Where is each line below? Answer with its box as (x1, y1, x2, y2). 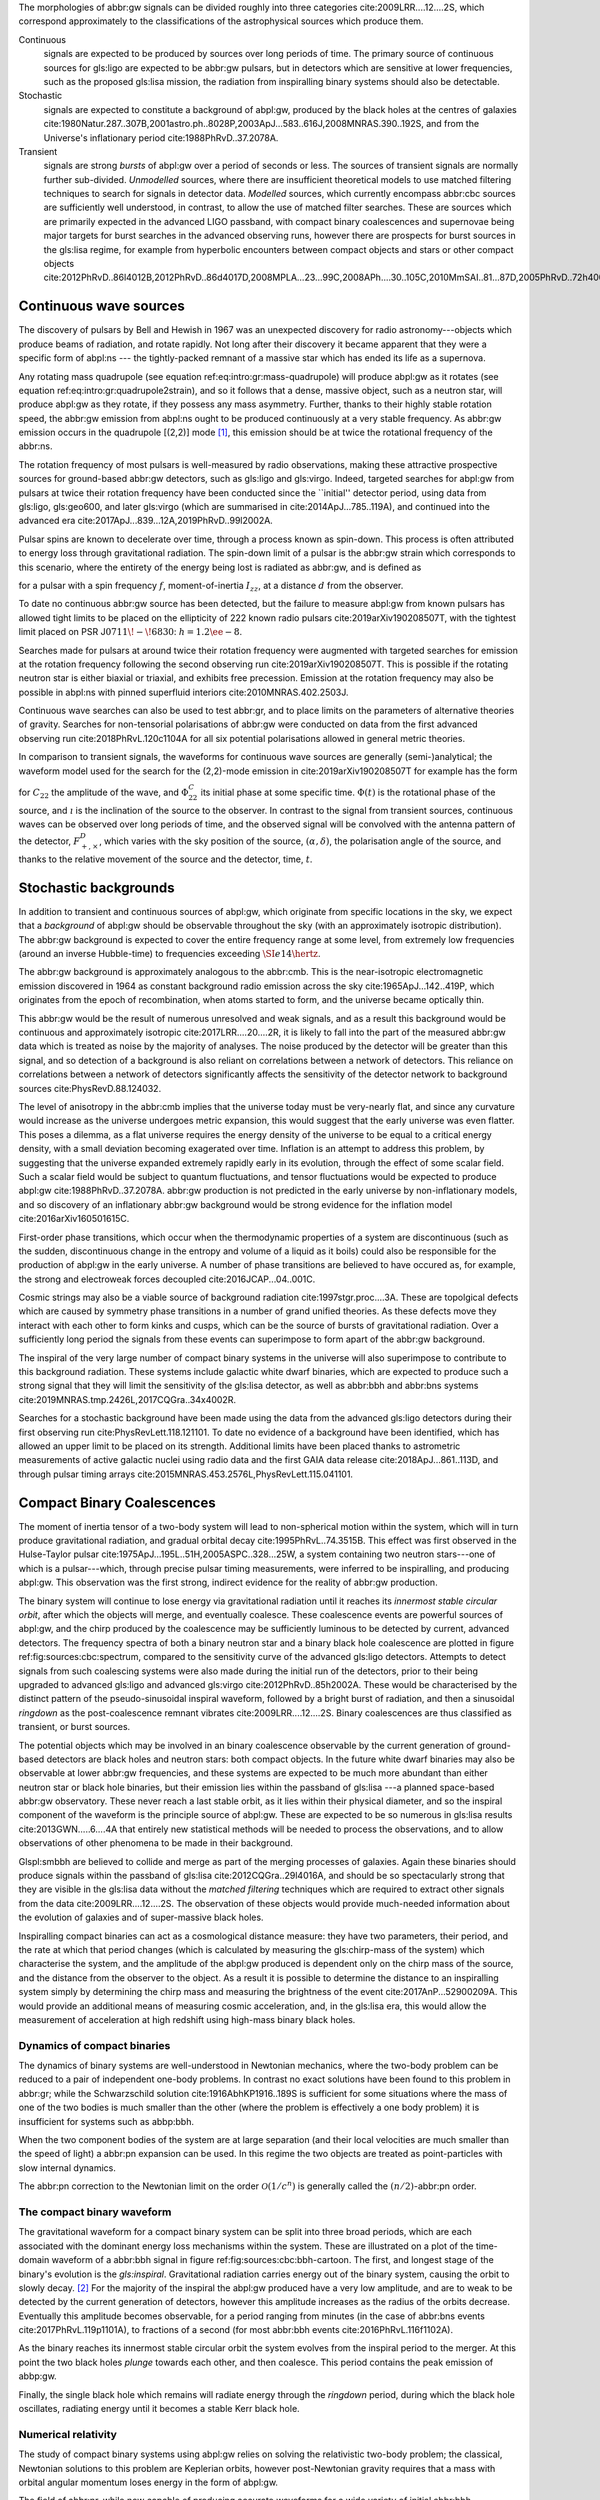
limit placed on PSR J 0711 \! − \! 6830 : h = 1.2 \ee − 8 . (18, 626, 243, 638)
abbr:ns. (18, 440, 54, 452)
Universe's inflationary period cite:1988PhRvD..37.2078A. (43, 131, 279, 144)
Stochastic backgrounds (18, 879, 175, 896)
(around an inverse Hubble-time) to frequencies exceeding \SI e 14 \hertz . (18, 948, 321, 960)
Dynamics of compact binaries (18, 2038, 171, 2052)
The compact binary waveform (18, 2205, 172, 2219)
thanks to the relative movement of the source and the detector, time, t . (18, 853, 313, 865)
